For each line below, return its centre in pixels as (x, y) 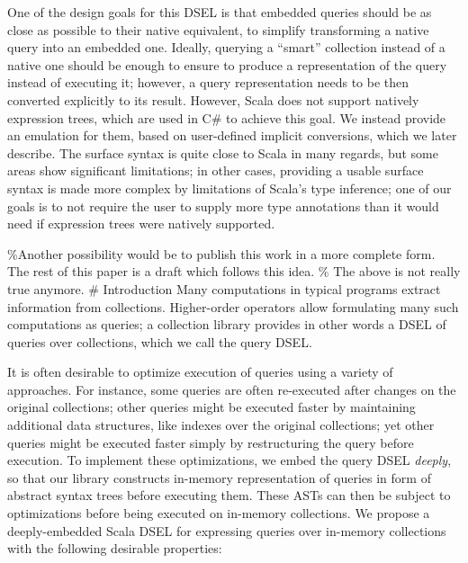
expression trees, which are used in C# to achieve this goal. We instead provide (227, 117)
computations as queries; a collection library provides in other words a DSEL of (227, 324)
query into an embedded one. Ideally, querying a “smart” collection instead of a (226, 47)
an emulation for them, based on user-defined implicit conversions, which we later (232, 135)
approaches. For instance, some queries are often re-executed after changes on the (232, 389)
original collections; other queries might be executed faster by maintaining (211, 407)
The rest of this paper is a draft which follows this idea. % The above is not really (234, 271)
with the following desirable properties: (115, 548)
